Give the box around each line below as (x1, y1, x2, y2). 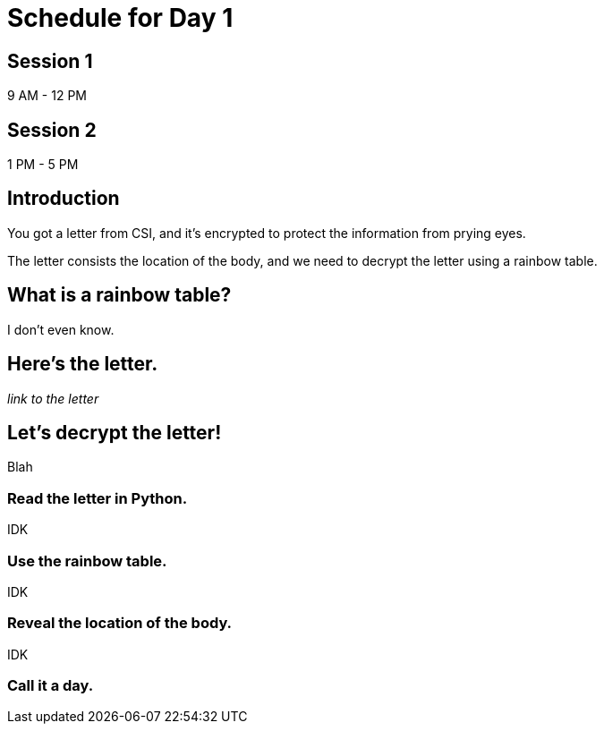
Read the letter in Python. (7, 489, 188, 507)
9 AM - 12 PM (7, 88, 87, 104)
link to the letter (7, 390, 99, 406)
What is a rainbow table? (7, 284, 232, 307)
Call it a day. (7, 676, 94, 695)
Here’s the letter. (7, 353, 158, 376)
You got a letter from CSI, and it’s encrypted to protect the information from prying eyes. (7, 225, 526, 241)
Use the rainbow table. (7, 551, 167, 570)
